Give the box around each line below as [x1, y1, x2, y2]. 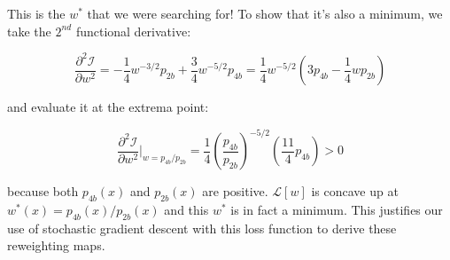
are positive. [202, 182, 268, 201]
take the [7, 21, 51, 40]
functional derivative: [75, 21, 191, 40]
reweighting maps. [7, 236, 105, 255]
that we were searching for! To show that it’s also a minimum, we [87, 4, 443, 22]
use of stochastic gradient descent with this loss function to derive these [7, 218, 397, 237]
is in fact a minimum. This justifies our [230, 201, 443, 219]
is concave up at [311, 182, 399, 201]
